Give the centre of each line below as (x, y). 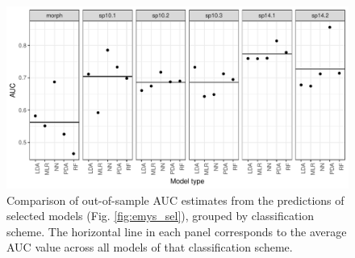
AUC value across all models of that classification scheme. (150, 247)
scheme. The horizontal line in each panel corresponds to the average (177, 231)
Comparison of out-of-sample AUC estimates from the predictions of (175, 200)
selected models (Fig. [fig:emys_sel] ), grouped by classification (161, 216)
